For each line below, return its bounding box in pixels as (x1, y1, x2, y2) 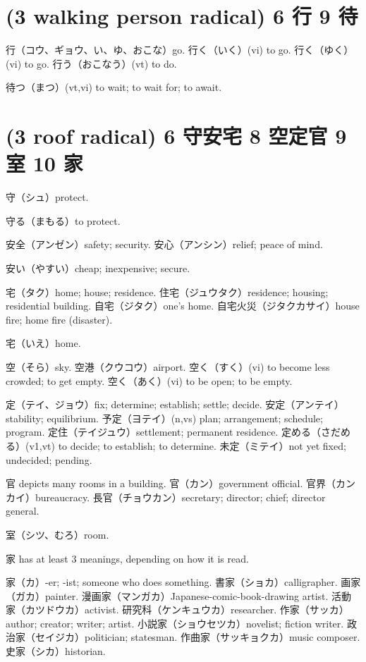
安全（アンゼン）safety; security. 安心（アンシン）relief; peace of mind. (6, 237, 323, 252)
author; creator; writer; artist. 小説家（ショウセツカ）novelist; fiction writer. (6, 615, 344, 630)
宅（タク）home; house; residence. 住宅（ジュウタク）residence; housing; (6, 284, 329, 299)
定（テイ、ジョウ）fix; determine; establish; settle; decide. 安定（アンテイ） (6, 397, 344, 412)
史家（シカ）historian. (6, 644, 106, 658)
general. (6, 503, 39, 518)
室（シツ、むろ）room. (6, 527, 109, 541)
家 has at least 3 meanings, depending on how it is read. (6, 551, 249, 565)
